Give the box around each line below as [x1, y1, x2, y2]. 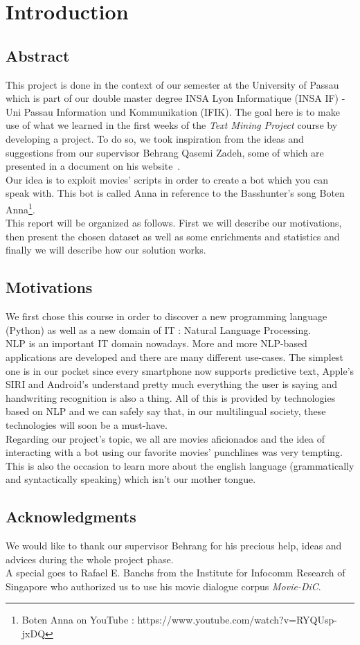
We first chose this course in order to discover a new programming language [6, 309, 327, 324]
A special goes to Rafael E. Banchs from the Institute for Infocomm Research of [6, 565, 345, 580]
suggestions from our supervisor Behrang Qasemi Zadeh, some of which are [6, 145, 324, 159]
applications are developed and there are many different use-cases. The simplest [6, 349, 343, 364]
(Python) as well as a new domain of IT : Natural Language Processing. [6, 322, 312, 337]
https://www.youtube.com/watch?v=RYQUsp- [137, 612, 337, 627]
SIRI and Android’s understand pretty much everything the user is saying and [6, 377, 338, 391]
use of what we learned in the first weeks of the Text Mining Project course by [6, 118, 338, 132]
